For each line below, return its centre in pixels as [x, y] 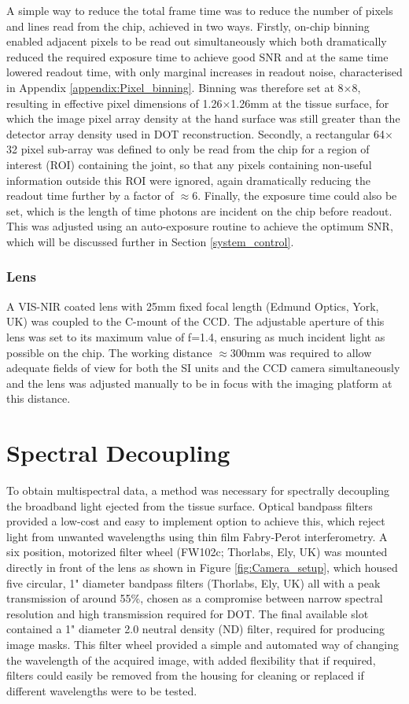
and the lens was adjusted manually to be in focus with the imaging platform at [199, 383]
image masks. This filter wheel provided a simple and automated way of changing [203, 644]
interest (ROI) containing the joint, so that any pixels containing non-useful [189, 164]
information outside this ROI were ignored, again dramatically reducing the [188, 180]
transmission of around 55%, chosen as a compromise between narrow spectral [195, 598]
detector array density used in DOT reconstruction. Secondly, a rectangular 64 [195, 133]
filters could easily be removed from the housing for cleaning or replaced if [185, 675]
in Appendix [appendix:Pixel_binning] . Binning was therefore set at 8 [175, 87]
